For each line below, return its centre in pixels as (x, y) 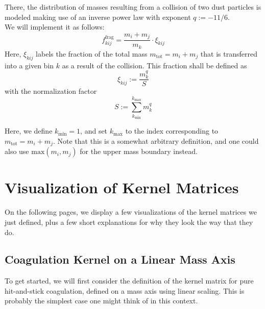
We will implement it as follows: (55, 27)
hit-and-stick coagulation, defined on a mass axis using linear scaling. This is (125, 290)
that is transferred (229, 53)
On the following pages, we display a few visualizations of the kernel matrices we (131, 212)
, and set (94, 131)
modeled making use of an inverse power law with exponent (98, 17)
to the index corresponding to (172, 131)
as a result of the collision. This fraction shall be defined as (154, 65)
